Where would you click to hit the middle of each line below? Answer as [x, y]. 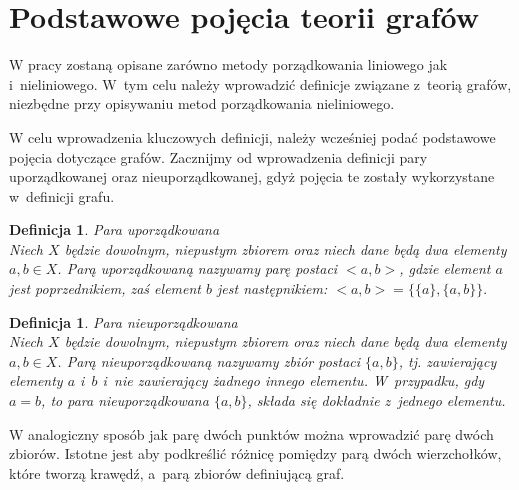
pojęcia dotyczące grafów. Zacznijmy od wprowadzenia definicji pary [218, 156]
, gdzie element [445, 268]
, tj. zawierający [447, 360]
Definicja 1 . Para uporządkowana [114, 229]
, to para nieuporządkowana [125, 400]
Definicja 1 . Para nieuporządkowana [123, 321]
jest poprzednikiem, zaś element [105, 288]
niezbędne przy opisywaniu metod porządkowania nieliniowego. [202, 103]
